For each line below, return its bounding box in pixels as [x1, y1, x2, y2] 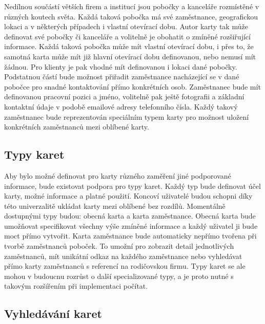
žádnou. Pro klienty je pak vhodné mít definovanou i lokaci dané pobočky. [4, 61, 237, 72]
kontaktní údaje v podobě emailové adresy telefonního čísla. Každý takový [4, 101, 238, 112]
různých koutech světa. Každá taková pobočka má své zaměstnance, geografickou [4, 11, 258, 21]
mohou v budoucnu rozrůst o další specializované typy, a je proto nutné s [4, 270, 234, 281]
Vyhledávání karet [4, 306, 102, 321]
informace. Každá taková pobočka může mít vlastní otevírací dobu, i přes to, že [4, 41, 254, 52]
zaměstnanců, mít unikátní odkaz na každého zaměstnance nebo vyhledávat [4, 250, 242, 261]
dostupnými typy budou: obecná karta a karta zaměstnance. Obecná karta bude [4, 210, 256, 221]
